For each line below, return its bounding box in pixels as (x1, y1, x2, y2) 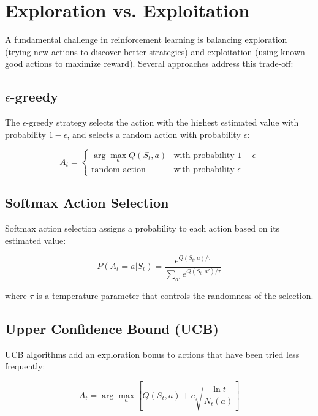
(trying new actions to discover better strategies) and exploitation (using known (5, 45, 305, 58)
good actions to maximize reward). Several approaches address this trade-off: (5, 57, 293, 70)
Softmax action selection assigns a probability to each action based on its (5, 222, 280, 235)
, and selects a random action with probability (67, 127, 241, 140)
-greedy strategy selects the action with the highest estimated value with (26, 116, 299, 129)
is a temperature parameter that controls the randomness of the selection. (36, 289, 314, 301)
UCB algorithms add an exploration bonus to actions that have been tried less (5, 347, 300, 360)
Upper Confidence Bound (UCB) (5, 319, 219, 338)
